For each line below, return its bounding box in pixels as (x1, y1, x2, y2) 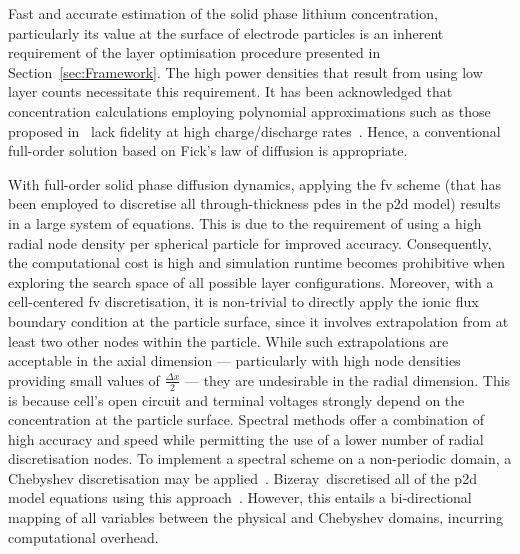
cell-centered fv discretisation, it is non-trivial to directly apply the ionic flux (8, 291, 479, 312)
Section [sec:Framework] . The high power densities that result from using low (8, 61, 483, 82)
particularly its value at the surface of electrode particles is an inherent (8, 22, 444, 43)
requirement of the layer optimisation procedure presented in (8, 42, 381, 63)
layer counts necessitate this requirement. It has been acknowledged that (8, 81, 453, 102)
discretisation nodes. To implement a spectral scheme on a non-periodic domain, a (8, 448, 512, 469)
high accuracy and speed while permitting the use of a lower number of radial (8, 428, 484, 449)
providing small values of (8, 369, 160, 390)
